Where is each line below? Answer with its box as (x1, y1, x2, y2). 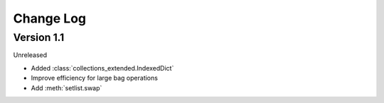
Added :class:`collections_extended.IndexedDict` (31, 63, 174, 72)
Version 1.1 (13, 31, 65, 44)
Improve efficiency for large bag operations (31, 74, 158, 83)
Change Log (13, 11, 87, 26)
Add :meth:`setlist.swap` (31, 83, 102, 92)
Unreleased (13, 51, 48, 59)
